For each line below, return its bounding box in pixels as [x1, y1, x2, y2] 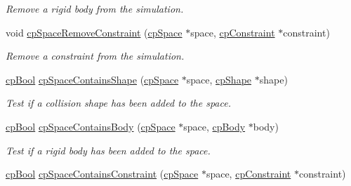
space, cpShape [186, 72, 252, 86]
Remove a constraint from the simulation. [6, 48, 185, 63]
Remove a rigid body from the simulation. [6, 1, 184, 15]
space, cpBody [183, 119, 246, 133]
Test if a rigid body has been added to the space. [6, 142, 211, 157]
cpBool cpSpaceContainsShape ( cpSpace [6, 72, 179, 86]
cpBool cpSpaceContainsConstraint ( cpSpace [6, 166, 199, 181]
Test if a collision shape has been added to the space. [6, 95, 231, 110]
